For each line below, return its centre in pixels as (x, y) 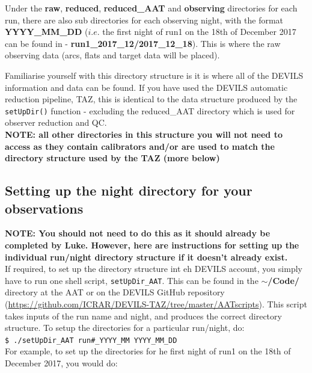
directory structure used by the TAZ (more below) (112, 158)
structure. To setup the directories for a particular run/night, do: (125, 328)
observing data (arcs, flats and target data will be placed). (112, 55)
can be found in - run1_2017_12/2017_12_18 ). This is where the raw (143, 43)
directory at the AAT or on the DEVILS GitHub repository (115, 292)
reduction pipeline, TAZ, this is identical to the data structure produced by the (151, 99)
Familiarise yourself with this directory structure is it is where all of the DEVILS (154, 75)
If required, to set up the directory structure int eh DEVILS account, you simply (154, 269)
